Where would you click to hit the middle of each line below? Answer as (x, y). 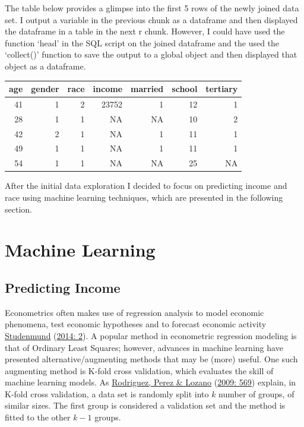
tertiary (222, 89)
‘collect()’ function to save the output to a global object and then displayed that (151, 54)
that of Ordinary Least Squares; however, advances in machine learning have (144, 347)
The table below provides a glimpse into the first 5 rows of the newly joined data (152, 8)
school (185, 89)
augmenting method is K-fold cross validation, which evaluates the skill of (139, 370)
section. (18, 209)
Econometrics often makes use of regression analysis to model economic (134, 312)
